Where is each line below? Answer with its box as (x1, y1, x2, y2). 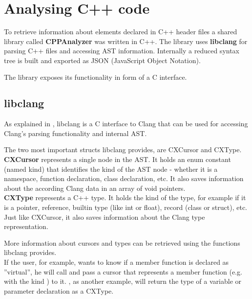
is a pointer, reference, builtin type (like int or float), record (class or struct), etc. (4, 202, 248, 212)
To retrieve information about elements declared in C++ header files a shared (4, 26, 237, 37)
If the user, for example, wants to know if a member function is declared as (4, 257, 229, 267)
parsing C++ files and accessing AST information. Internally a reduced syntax (4, 46, 240, 56)
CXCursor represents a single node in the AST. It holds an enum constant (4, 154, 231, 164)
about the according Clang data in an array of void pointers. (4, 183, 186, 193)
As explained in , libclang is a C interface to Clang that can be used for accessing (4, 118, 248, 129)
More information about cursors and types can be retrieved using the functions (4, 237, 240, 248)
